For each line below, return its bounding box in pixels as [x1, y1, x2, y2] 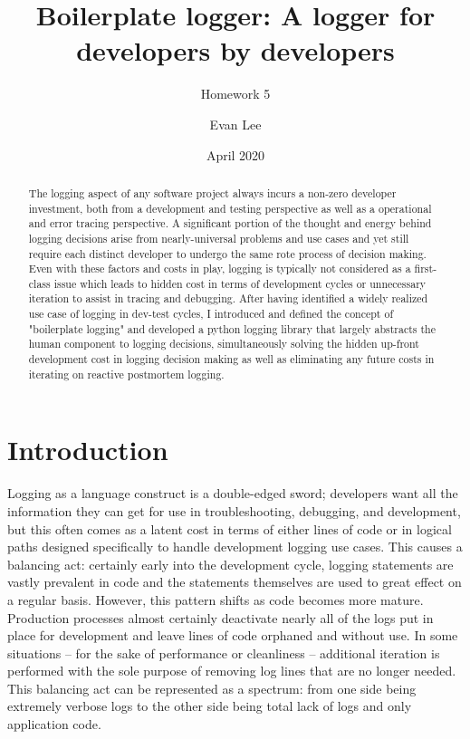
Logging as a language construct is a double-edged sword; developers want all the [7, 484, 458, 503]
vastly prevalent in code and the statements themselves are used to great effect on [7, 572, 462, 591]
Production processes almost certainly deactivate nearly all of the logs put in [7, 608, 434, 627]
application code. [7, 715, 101, 734]
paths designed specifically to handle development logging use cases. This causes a [7, 537, 463, 556]
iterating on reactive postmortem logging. [28, 366, 225, 381]
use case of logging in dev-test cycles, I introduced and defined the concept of [28, 306, 394, 322]
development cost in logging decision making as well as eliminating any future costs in [28, 351, 435, 367]
